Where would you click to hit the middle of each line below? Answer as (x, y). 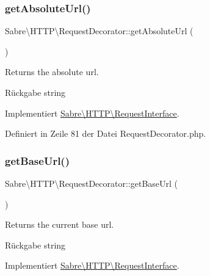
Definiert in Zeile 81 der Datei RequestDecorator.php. (106, 133)
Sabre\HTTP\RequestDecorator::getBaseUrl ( (92, 183)
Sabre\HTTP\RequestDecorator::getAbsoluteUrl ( (99, 31)
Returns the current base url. (60, 224)
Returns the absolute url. (52, 72)
